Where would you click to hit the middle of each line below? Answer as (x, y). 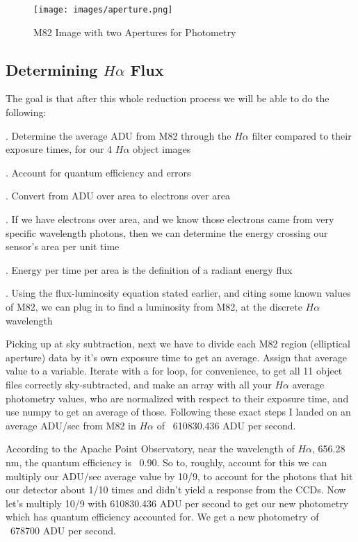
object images (162, 149)
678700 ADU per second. (63, 530)
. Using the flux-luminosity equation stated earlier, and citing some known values (178, 293)
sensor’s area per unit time (63, 246)
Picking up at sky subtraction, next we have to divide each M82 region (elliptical (178, 344)
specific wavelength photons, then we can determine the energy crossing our (167, 232)
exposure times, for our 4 (59, 149)
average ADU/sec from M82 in (71, 425)
